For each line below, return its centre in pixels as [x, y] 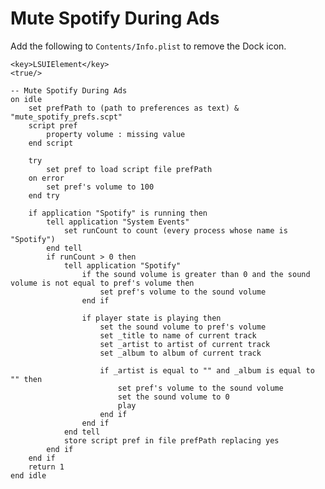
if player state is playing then [151, 318]
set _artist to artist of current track [185, 344]
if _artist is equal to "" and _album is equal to [207, 370]
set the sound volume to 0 [173, 397]
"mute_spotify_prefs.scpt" [66, 117]
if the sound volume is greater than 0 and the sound [196, 274]
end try [44, 195]
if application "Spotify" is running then [118, 213]
